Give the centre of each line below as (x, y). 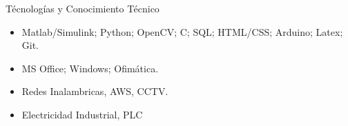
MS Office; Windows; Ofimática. (90, 68)
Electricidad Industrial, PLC (82, 114)
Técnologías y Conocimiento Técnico (83, 8)
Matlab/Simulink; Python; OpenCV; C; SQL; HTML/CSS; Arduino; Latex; (182, 31)
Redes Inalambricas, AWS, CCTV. (95, 91)
